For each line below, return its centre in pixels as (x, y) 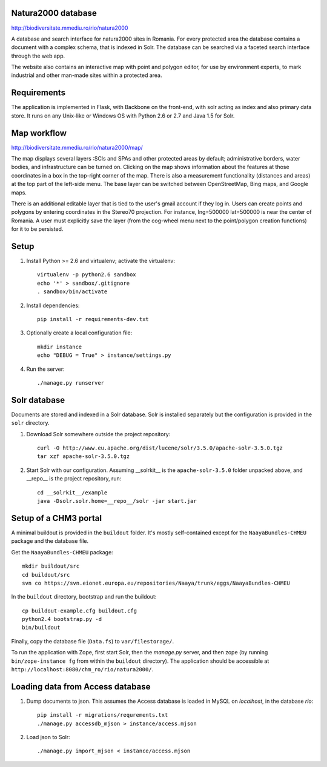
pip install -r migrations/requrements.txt (103, 715)
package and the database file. (50, 541)
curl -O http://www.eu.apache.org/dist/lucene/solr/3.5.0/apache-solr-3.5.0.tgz (160, 448)
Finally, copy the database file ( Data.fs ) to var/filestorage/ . (93, 641)
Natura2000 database (54, 13)
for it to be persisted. (37, 229)
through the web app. (38, 56)
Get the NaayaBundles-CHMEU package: (62, 552)
